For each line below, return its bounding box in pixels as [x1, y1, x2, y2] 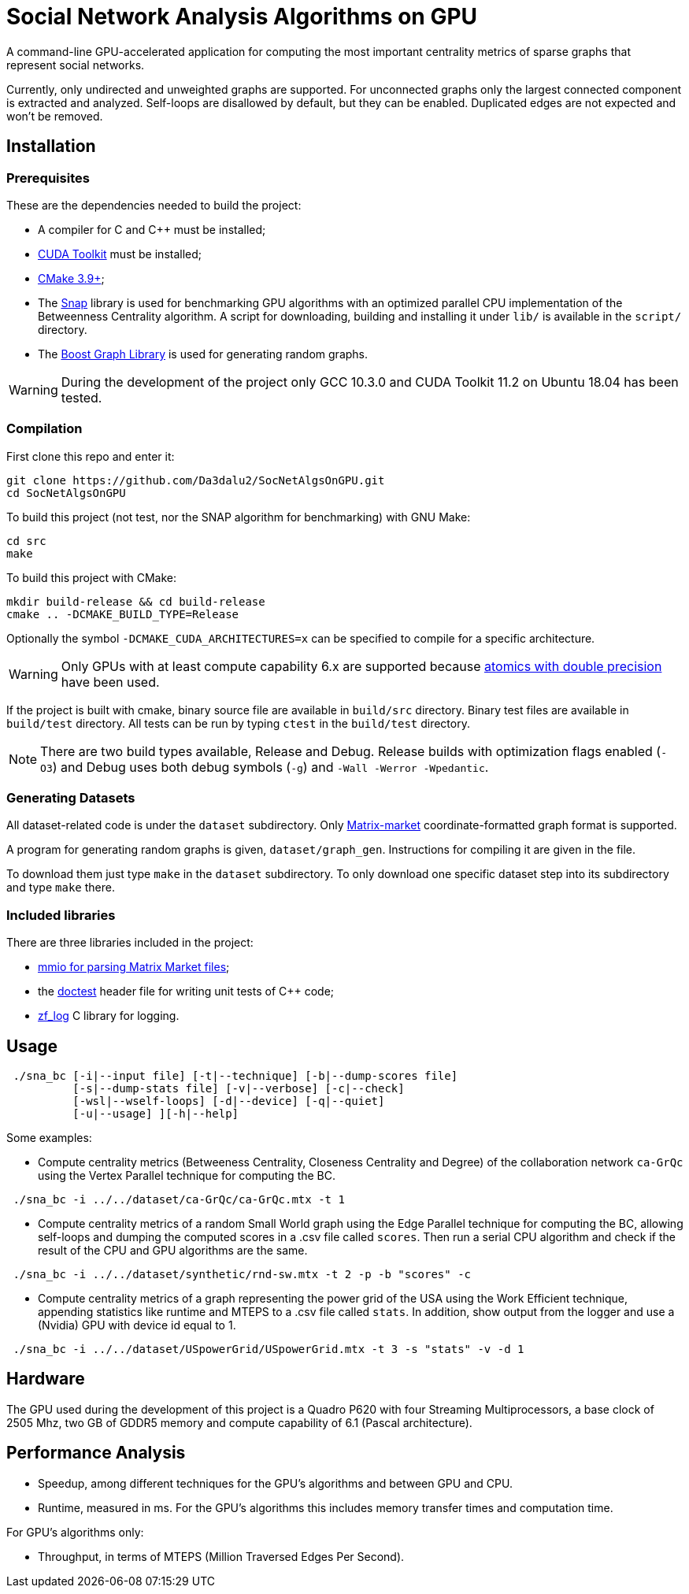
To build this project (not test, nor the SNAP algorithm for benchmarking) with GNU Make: [6, 510, 471, 524]
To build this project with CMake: [6, 570, 177, 584]
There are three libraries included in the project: [6, 936, 254, 950]
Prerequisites [6, 169, 90, 186]
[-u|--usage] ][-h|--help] [72, 1107, 239, 1121]
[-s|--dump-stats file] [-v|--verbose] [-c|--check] [72, 1082, 405, 1095]
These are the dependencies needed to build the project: [6, 198, 302, 212]
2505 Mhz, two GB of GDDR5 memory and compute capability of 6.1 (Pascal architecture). [6, 1415, 472, 1429]
